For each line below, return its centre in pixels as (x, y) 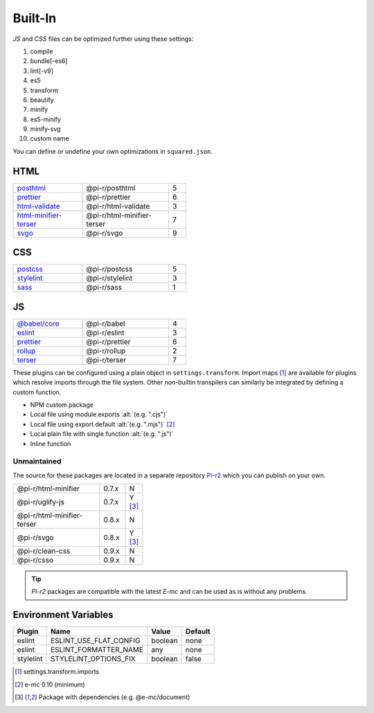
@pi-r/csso (35, 560)
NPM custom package (62, 405)
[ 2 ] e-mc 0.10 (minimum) (50, 684)
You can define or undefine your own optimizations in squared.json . (113, 151)
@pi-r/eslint (105, 333)
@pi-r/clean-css (44, 551)
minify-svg (45, 129)
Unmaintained (37, 461)
